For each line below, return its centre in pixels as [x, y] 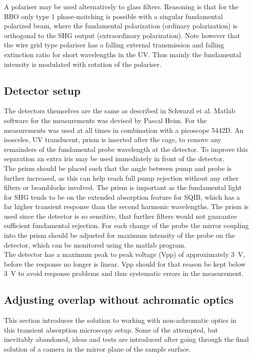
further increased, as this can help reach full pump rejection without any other [121, 178]
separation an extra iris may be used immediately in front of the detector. [114, 158]
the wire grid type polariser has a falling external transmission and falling [114, 45]
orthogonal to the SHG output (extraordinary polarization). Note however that [122, 35]
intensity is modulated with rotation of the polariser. [83, 64]
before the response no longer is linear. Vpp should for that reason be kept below [125, 263]
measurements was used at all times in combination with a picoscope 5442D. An [124, 130]
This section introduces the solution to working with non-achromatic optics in [120, 320]
